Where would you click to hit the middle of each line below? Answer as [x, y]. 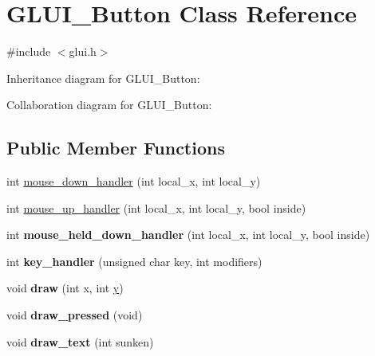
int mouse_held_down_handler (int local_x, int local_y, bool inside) [188, 235]
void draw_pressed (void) [75, 315]
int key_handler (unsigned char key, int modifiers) [134, 261]
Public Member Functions [116, 148]
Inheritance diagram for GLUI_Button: [103, 78]
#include [29, 51]
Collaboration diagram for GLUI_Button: [109, 105]
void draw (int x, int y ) [65, 288]
